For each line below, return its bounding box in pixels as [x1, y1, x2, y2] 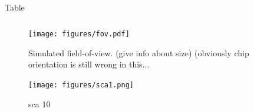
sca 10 [28, 97, 51, 110]
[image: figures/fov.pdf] [28, 30, 130, 39]
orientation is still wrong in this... [28, 58, 150, 70]
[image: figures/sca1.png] [28, 80, 134, 89]
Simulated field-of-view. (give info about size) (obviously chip [28, 46, 249, 59]
